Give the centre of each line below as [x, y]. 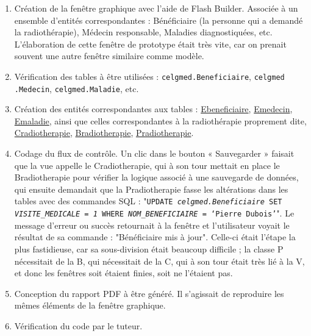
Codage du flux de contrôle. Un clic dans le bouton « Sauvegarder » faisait [154, 153]
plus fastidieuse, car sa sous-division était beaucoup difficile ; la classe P [149, 248]
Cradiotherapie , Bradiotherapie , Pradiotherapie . [104, 133]
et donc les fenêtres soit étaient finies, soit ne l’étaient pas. [123, 273]
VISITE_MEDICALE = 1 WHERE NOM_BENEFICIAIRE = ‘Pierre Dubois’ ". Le [154, 213]
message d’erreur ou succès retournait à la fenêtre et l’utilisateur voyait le [152, 225]
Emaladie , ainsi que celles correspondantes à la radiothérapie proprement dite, [160, 120]
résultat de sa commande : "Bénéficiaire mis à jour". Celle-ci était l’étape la [155, 237]
